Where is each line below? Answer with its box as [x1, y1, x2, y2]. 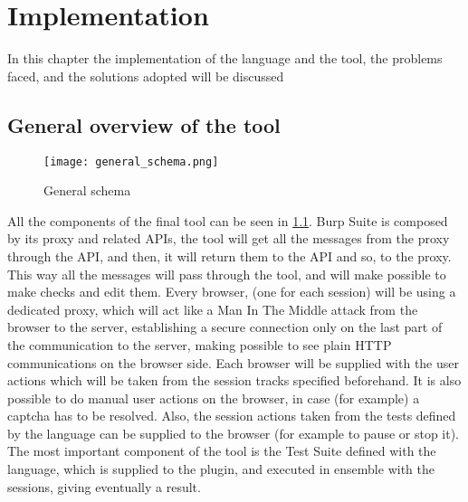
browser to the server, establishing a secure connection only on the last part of [7, 317, 443, 336]
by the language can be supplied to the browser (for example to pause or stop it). [7, 423, 460, 442]
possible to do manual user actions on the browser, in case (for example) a [7, 388, 420, 407]
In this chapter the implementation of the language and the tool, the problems [7, 49, 443, 68]
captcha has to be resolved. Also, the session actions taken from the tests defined [7, 406, 456, 425]
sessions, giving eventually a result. [7, 477, 201, 496]
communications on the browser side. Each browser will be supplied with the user [7, 353, 459, 372]
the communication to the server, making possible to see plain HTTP [7, 335, 392, 354]
